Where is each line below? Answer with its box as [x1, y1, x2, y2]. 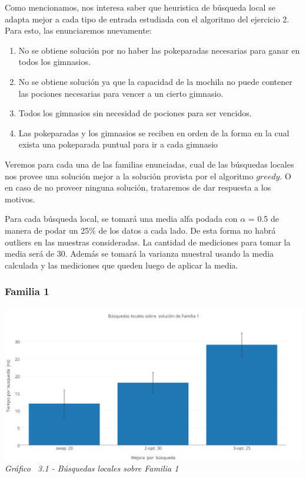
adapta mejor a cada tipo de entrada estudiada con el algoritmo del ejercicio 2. [5, 12, 290, 25]
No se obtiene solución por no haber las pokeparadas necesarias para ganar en [18, 44, 300, 56]
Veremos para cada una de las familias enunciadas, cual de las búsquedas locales [5, 158, 294, 170]
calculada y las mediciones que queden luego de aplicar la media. [5, 258, 238, 271]
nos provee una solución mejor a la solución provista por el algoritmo [5, 169, 254, 182]
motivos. [5, 192, 35, 205]
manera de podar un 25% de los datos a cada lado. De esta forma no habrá [5, 224, 276, 236]
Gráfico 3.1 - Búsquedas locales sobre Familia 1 [5, 462, 179, 474]
